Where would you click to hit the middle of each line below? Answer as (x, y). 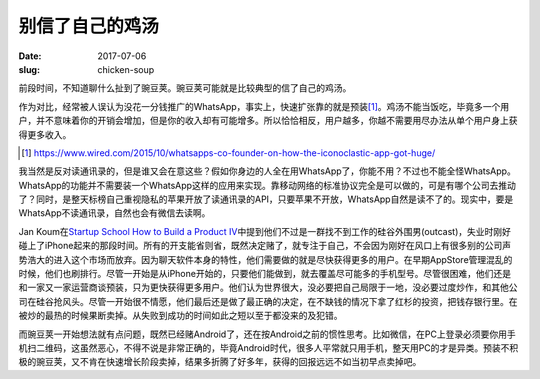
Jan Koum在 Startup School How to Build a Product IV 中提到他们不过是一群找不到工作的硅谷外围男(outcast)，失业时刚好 (265, 231)
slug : (29, 69)
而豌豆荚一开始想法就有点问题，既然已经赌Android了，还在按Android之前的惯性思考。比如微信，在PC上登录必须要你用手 (267, 334)
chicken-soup (126, 69)
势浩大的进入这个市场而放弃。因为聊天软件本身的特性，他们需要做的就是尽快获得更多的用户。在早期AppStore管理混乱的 (265, 259)
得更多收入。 (45, 134)
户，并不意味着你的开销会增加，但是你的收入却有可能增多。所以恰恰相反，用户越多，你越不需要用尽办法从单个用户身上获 (268, 121)
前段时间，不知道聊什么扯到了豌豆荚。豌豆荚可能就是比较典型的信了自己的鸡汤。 (185, 88)
